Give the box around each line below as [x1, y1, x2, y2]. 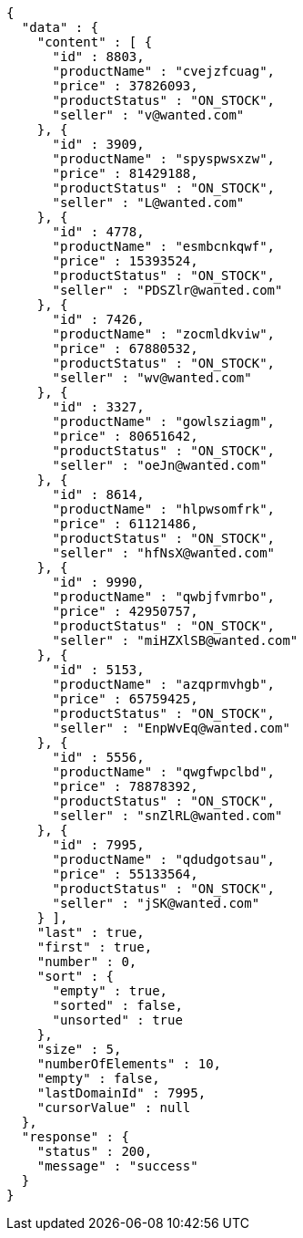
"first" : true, [36, 940, 153, 954]
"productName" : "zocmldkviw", [52, 327, 276, 341]
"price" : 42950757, [52, 604, 198, 619]
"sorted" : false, [52, 998, 183, 1013]
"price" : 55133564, [52, 867, 198, 881]
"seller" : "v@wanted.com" [52, 108, 245, 122]
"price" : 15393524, [52, 254, 198, 268]
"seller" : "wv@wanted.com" [52, 370, 252, 385]
